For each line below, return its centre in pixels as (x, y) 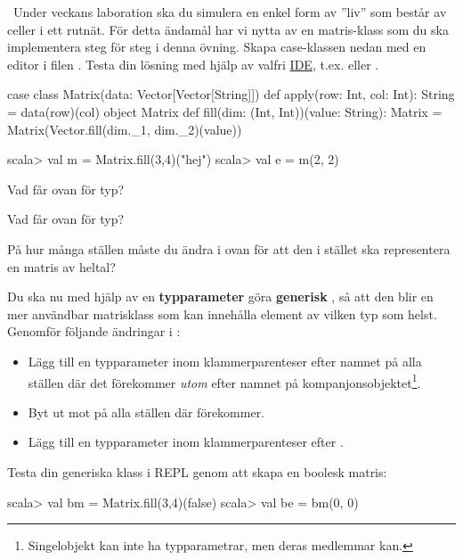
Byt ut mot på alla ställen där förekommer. (146, 412)
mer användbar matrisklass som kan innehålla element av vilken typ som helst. (222, 313)
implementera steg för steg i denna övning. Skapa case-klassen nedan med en (217, 47)
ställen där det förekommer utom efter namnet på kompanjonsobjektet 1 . (224, 381)
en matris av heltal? (61, 266)
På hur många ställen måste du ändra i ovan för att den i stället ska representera (229, 248)
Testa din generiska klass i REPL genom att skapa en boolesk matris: (197, 471)
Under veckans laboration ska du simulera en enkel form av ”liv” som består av (230, 12)
